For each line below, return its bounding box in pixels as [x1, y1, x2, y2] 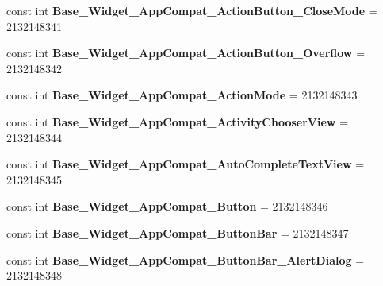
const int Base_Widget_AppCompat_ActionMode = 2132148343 [6, 87, 358, 103]
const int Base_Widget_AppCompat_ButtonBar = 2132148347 [6, 224, 349, 241]
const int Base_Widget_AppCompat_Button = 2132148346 [6, 198, 328, 214]
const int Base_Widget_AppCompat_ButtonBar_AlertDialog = [6, 251, 365, 268]
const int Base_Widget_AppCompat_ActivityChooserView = [6, 113, 349, 129]
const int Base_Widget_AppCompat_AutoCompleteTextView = [6, 156, 365, 172]
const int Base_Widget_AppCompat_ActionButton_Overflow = [6, 44, 366, 61]
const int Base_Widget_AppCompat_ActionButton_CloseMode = [6, 2, 377, 18]
